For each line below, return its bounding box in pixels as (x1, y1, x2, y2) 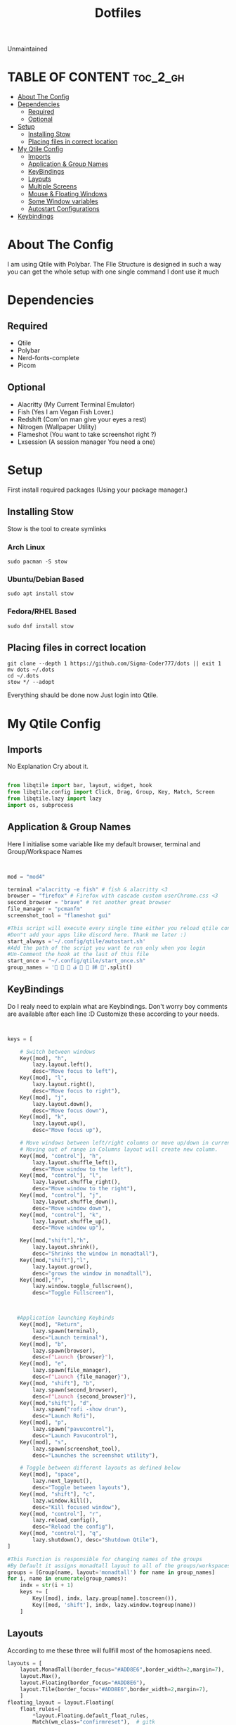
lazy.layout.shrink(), (32, 1244, 99, 1251)
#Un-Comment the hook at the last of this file (7, 951, 150, 958)
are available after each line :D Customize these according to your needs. (7, 1010, 220, 1018)
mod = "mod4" (7, 873, 46, 880)
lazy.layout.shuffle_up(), (32, 1218, 112, 1225)
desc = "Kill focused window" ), (32, 1503, 121, 1510)
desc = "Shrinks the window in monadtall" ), (32, 1250, 159, 1257)
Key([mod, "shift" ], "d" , (20, 1399, 93, 1406)
